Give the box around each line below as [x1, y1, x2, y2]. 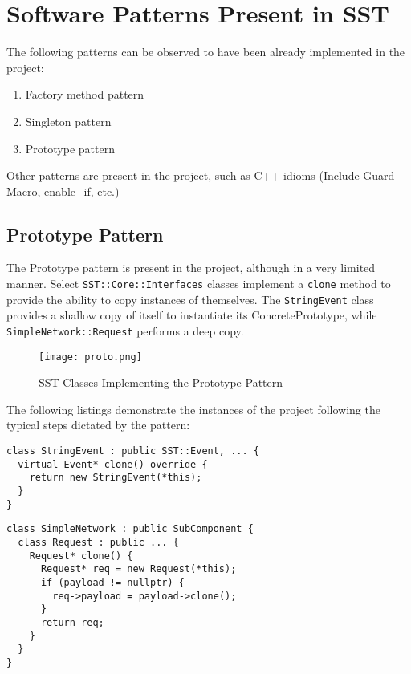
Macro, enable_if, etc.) [6, 182, 120, 199]
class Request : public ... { [18, 537, 179, 549]
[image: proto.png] [39, 351, 142, 363]
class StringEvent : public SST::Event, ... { [6, 445, 259, 457]
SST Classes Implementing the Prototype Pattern [39, 374, 283, 391]
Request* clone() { [29, 550, 133, 562]
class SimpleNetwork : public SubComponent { [6, 523, 254, 535]
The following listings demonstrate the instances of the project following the [6, 400, 380, 417]
